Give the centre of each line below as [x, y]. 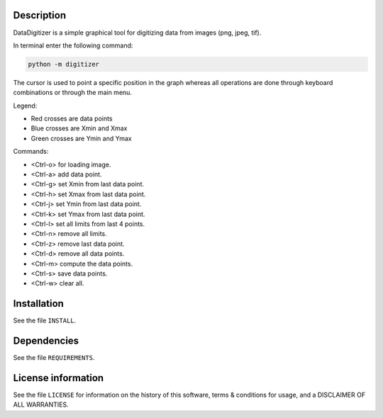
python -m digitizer [63, 64]
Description [40, 15]
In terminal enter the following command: [73, 45]
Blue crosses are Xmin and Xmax [79, 128]
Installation [38, 304]
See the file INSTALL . [45, 321]
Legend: [25, 106]
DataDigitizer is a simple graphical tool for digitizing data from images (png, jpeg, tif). [137, 33]
